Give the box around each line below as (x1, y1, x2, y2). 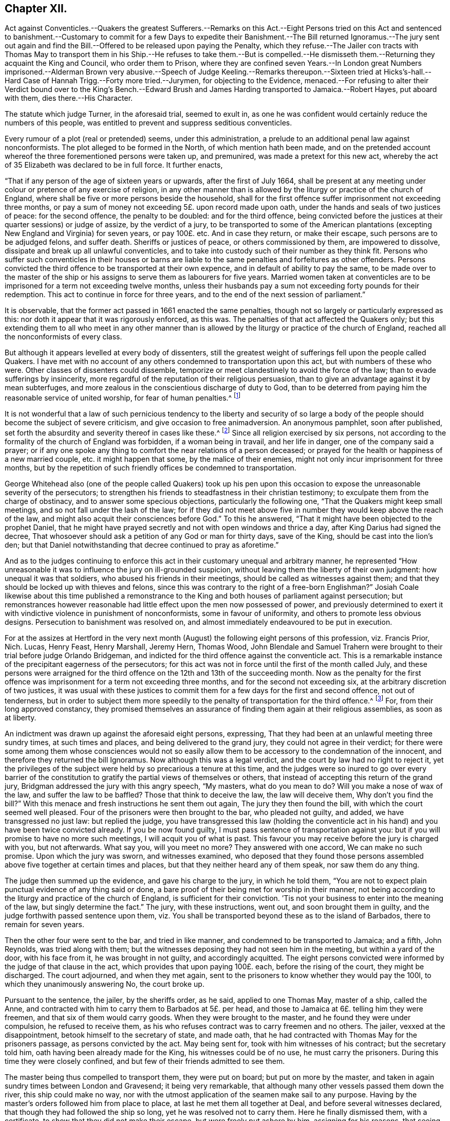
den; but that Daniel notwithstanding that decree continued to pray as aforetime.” (5, 540, 279, 549)
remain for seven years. (5, 920, 84, 929)
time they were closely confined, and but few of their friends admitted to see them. (5, 1057, 285, 1066)
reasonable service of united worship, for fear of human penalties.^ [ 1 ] (5, 392, 241, 403)
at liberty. (5, 713, 36, 722)
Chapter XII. (5, 2, 67, 15)
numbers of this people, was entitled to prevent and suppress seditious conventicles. (5, 118, 292, 128)
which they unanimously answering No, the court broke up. (5, 980, 204, 989)
